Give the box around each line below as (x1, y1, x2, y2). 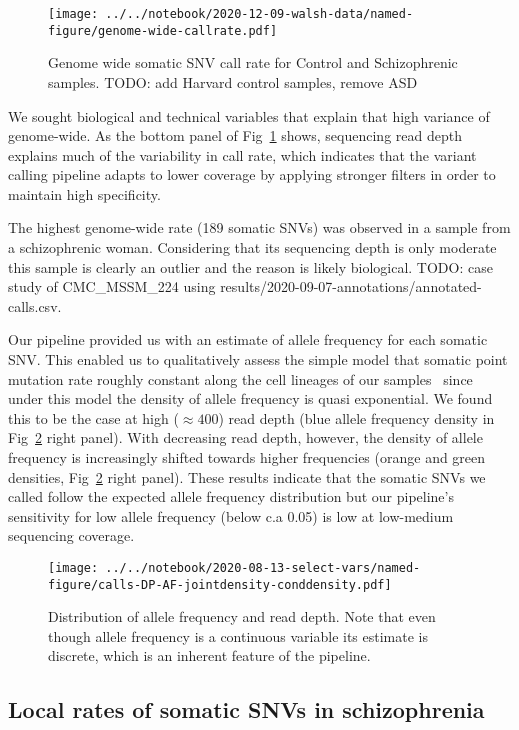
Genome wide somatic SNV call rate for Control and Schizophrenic (48, 52, 458, 73)
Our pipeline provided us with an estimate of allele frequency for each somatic (8, 329, 488, 350)
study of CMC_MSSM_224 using (8, 276, 216, 297)
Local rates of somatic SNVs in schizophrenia (8, 694, 485, 725)
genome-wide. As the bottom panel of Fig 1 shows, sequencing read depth (8, 125, 462, 146)
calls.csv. (8, 295, 62, 316)
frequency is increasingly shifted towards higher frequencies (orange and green (8, 447, 486, 467)
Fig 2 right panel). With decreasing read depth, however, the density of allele (8, 427, 483, 448)
